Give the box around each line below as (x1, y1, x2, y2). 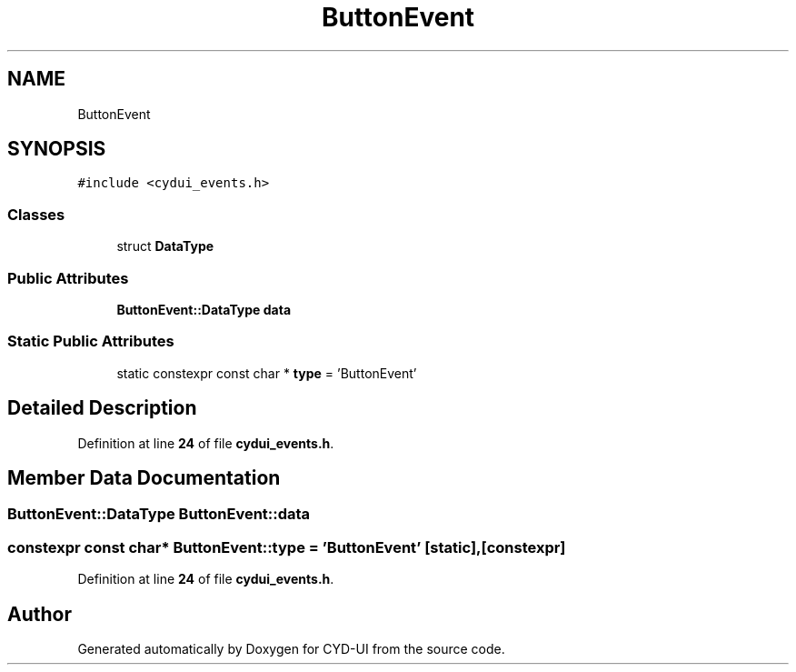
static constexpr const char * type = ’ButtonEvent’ (116, 365, 417, 381)
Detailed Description (7, 396, 197, 420)
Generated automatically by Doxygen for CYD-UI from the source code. (77, 640, 505, 657)
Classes (7, 205, 65, 224)
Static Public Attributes (7, 332, 174, 351)
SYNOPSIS (7, 137, 106, 161)
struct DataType (116, 238, 214, 255)
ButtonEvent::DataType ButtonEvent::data (7, 505, 311, 524)
